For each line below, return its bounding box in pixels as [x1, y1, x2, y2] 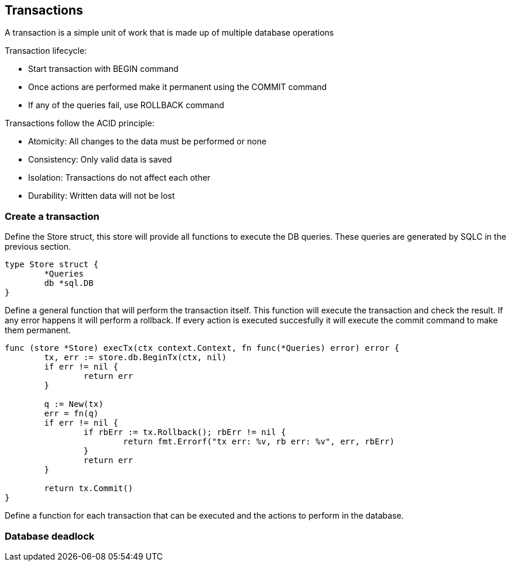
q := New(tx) [44, 399, 104, 409]
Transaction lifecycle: [5, 46, 87, 56]
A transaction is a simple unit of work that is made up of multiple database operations [5, 27, 334, 38]
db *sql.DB [44, 278, 94, 288]
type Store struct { [5, 260, 99, 270]
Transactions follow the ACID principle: [5, 118, 155, 129]
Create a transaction [5, 210, 100, 222]
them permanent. [5, 325, 71, 336]
